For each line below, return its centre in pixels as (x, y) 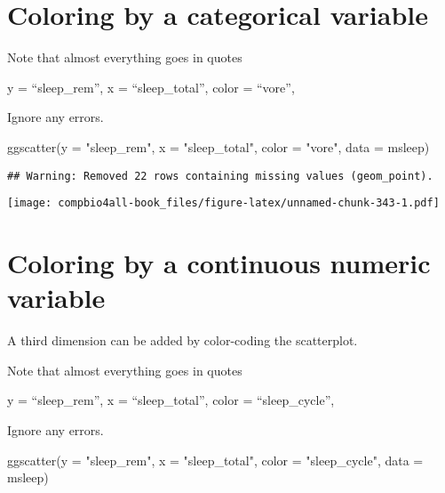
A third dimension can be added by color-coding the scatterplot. (183, 340)
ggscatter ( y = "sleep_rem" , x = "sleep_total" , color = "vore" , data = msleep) (219, 146)
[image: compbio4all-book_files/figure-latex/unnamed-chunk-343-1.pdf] (223, 203)
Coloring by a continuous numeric (219, 263)
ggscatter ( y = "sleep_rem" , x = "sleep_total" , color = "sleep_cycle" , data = (215, 460)
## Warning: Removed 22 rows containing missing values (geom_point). (220, 176)
